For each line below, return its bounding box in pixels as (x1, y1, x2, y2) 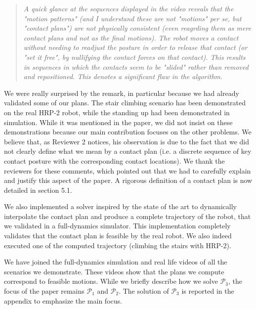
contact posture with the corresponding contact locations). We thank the (4, 155, 225, 166)
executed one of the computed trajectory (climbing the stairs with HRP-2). (4, 240, 231, 250)
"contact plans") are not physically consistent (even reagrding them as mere (23, 23, 252, 33)
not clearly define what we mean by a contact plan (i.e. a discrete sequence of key (4, 146, 252, 156)
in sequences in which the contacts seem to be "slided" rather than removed (23, 61, 249, 72)
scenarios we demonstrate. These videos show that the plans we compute (4, 266, 224, 276)
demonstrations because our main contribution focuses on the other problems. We (4, 127, 252, 137)
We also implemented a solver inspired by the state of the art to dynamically (4, 201, 237, 212)
